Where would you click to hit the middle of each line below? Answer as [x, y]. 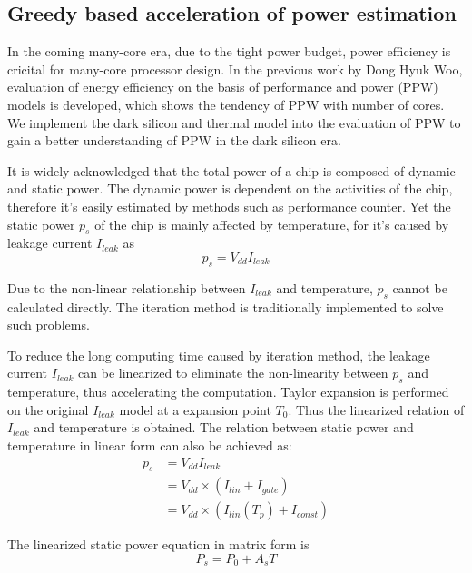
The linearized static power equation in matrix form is [158, 544]
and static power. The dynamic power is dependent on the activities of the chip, [230, 188]
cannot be [420, 287]
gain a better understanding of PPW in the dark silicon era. [174, 140]
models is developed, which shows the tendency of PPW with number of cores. [226, 104]
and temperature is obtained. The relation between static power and [224, 427]
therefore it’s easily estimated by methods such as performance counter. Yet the [229, 206]
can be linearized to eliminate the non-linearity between [233, 373]
